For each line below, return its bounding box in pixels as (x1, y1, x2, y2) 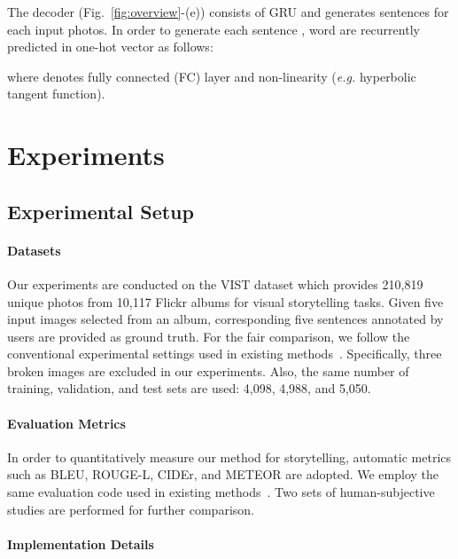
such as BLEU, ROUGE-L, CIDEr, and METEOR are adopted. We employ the (7, 465, 439, 484)
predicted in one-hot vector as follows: (7, 37, 213, 56)
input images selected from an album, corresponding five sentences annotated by (7, 310, 444, 328)
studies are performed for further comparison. (7, 500, 254, 518)
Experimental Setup (7, 197, 194, 224)
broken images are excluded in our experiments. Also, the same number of (7, 361, 409, 380)
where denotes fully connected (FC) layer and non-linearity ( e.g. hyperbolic (7, 67, 416, 85)
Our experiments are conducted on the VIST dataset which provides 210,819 (7, 274, 423, 293)
